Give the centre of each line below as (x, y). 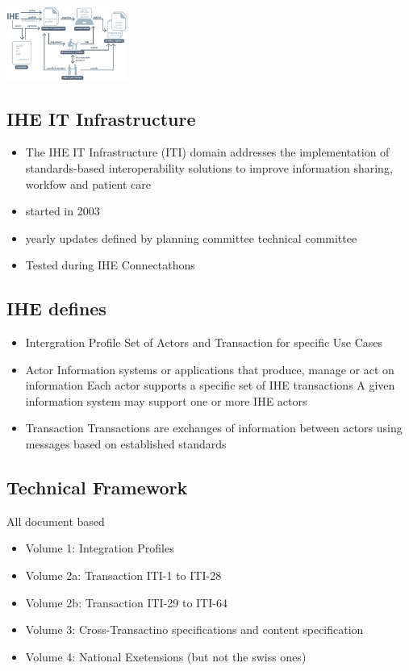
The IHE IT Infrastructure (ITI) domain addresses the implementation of (207, 152)
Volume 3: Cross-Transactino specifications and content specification (194, 629)
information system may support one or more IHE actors (166, 400)
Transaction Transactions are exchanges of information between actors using (214, 428)
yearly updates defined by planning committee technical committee (191, 238)
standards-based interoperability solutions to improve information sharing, (209, 167)
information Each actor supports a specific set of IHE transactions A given (210, 385)
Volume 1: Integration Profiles (100, 548)
